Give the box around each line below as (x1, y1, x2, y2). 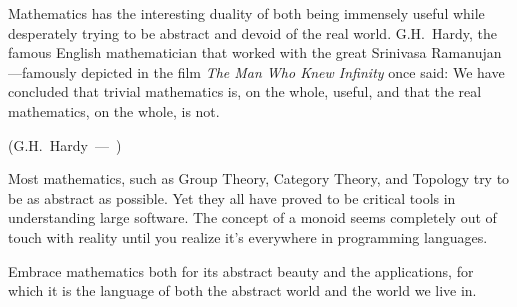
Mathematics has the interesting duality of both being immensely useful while (8, 3, 485, 23)
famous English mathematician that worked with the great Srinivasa (8, 42, 427, 63)
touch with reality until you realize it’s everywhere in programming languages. (8, 226, 488, 247)
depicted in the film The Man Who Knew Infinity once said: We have (81, 61, 505, 82)
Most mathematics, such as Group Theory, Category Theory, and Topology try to (8, 168, 510, 189)
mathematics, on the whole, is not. (8, 100, 220, 121)
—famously (8, 61, 77, 82)
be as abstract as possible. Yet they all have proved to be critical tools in (8, 187, 456, 208)
